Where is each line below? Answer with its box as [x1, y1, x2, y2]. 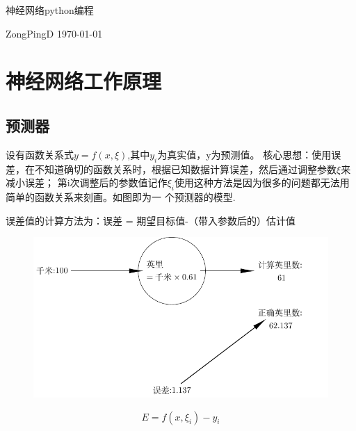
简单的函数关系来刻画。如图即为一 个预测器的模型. [6, 189, 236, 204]
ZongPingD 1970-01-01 [6, 26, 103, 40]
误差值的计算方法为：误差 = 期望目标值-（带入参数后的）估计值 [6, 213, 296, 227]
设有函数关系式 [6, 147, 74, 161]
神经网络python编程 [6, 3, 94, 17]
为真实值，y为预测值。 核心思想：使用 [157, 147, 332, 161]
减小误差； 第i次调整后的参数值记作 [6, 175, 168, 190]
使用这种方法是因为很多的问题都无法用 [174, 175, 350, 190]
